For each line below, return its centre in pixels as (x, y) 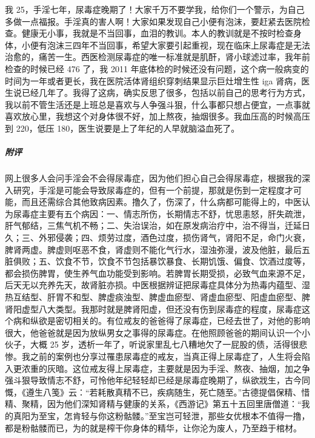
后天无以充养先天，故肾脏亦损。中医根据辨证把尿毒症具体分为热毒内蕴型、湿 (157, 285)
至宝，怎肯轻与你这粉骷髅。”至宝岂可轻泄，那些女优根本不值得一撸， (174, 415)
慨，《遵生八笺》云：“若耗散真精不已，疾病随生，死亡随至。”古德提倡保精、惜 (157, 392)
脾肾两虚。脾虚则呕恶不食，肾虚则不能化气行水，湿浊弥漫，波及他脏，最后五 (157, 249)
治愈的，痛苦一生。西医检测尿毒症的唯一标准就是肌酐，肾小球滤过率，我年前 (157, 57)
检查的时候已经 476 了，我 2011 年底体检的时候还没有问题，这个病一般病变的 (157, 68)
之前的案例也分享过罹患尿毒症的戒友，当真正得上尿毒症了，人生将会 (166, 356)
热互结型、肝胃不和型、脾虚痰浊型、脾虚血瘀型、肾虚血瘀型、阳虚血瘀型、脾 (157, 297)
